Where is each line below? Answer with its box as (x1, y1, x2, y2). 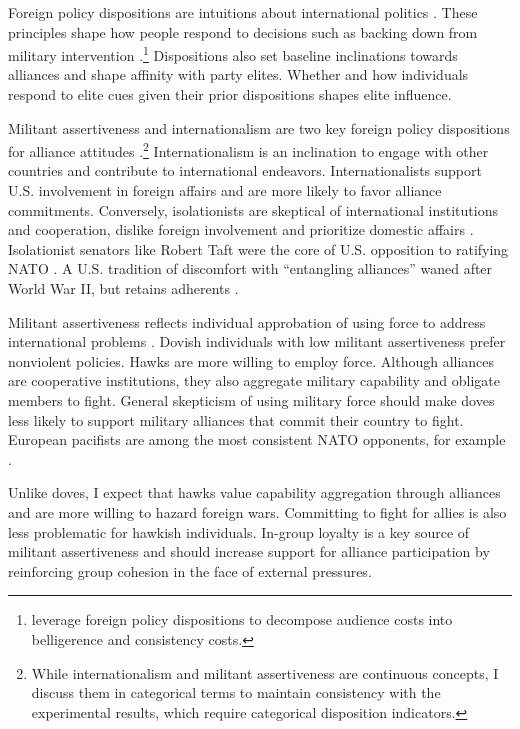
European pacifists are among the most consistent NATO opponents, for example (8, 429, 506, 450)
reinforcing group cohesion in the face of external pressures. (8, 560, 372, 581)
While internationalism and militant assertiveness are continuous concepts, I (31, 662, 499, 683)
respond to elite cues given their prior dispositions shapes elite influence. (8, 84, 452, 105)
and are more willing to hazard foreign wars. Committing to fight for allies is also (8, 501, 507, 522)
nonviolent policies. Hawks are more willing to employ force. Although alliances (8, 350, 495, 371)
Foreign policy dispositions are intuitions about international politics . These (8, 2, 478, 22)
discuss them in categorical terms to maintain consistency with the (31, 682, 441, 703)
